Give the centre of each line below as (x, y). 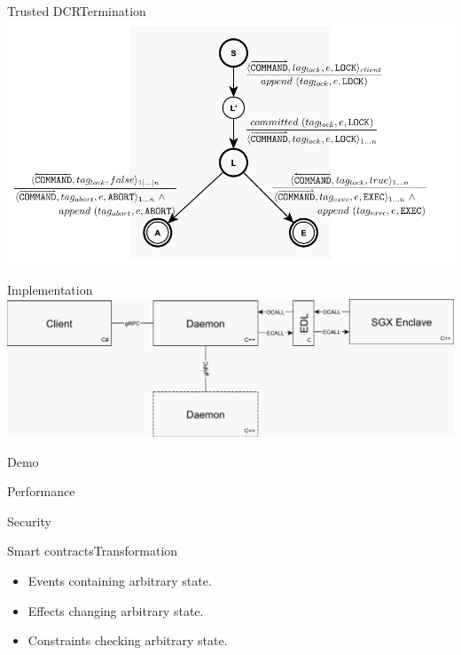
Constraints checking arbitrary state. (128, 640)
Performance (41, 491)
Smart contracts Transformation (93, 551)
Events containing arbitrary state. (120, 580)
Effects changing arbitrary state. (116, 610)
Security (29, 521)
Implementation (50, 290)
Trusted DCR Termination (77, 11)
